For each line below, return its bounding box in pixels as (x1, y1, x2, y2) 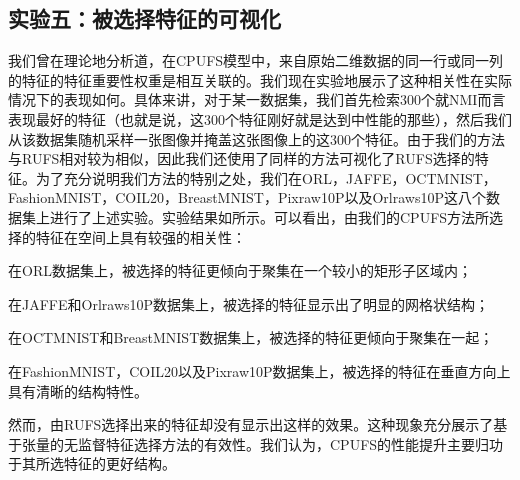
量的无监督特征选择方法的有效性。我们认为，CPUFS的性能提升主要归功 (35, 433, 504, 454)
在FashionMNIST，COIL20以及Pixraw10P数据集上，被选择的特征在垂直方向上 (8, 360, 511, 381)
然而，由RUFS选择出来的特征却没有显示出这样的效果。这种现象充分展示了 (8, 414, 494, 435)
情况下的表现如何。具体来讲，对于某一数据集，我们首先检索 (8, 89, 400, 110)
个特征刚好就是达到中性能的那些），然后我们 (225, 108, 512, 129)
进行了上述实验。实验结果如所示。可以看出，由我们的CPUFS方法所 (49, 206, 490, 227)
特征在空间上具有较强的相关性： (35, 226, 246, 247)
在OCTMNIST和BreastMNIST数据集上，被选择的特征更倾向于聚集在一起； (8, 327, 494, 348)
